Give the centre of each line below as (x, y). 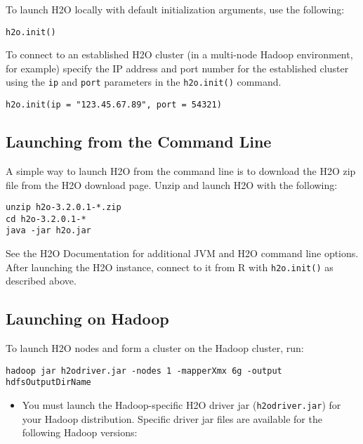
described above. (41, 281)
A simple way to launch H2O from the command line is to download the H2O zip (181, 170)
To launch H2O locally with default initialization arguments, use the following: (175, 9)
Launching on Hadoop (87, 319)
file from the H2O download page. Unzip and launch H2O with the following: (172, 184)
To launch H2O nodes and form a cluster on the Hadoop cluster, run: (155, 348)
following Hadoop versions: (80, 432)
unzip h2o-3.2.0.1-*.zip (64, 208)
